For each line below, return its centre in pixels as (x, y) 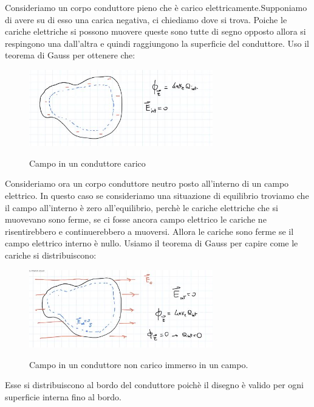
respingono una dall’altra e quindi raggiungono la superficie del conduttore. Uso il (157, 43)
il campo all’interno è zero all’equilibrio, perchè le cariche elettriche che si (142, 207)
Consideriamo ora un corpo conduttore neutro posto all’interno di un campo (147, 183)
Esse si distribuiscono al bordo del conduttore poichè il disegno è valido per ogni (154, 385)
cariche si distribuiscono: (51, 255)
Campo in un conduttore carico (87, 163)
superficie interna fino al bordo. (63, 397)
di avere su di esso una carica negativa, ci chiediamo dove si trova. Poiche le (146, 19)
